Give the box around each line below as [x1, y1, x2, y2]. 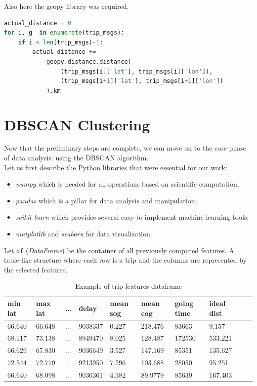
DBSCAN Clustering [4, 114, 150, 134]
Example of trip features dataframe [75, 281, 182, 291]
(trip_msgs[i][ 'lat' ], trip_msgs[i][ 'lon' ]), [60, 68, 213, 75]
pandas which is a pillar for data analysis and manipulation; [15, 195, 197, 205]
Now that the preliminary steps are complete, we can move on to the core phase [4, 143, 246, 153]
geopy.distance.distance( [46, 58, 131, 65]
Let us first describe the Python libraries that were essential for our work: [4, 162, 227, 172]
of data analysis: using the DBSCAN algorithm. [4, 153, 149, 163]
